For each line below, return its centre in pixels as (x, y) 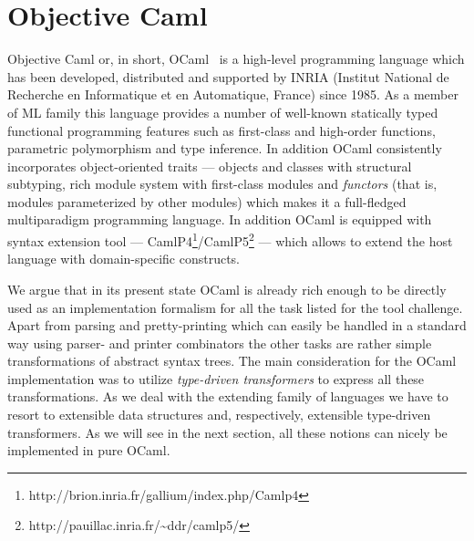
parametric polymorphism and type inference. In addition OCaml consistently (225, 148)
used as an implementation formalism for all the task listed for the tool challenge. (235, 307)
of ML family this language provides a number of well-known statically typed (223, 112)
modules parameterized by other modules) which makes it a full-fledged (207, 201)
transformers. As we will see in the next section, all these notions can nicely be (227, 432)
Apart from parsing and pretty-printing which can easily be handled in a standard (237, 325)
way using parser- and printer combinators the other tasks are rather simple (220, 343)
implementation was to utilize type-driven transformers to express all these (216, 378)
